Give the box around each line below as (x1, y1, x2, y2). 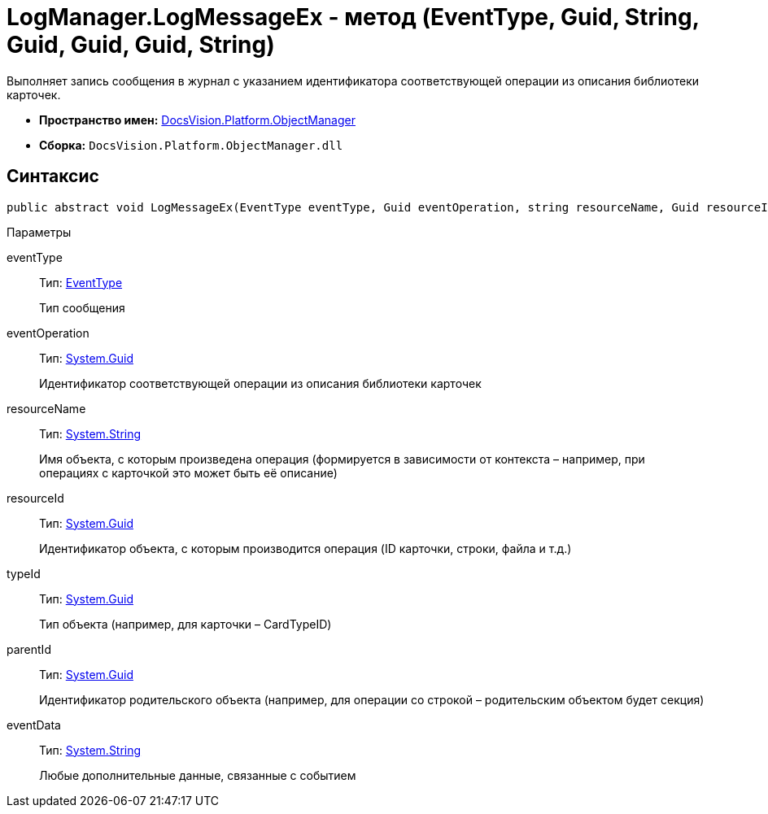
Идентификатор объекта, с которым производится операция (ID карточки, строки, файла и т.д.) (39, 541, 572, 555)
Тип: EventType (39, 275, 123, 289)
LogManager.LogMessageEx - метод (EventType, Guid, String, (7, 3, 700, 31)
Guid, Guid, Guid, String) (7, 31, 275, 59)
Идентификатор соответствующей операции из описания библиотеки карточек (39, 376, 482, 390)
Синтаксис (7, 166, 99, 187)
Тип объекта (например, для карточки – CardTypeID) (39, 616, 332, 631)
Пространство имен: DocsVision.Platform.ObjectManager (39, 112, 356, 127)
